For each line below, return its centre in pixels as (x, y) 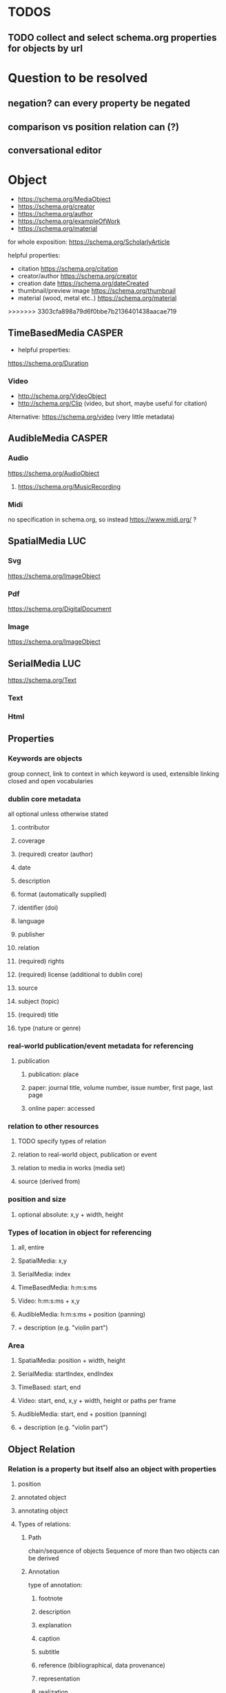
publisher (31, 934)
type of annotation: (55, 1585)
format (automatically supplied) (62, 894)
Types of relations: (44, 1524)
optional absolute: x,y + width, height (70, 1214)
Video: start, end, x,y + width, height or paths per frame (97, 1401)
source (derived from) (49, 1181)
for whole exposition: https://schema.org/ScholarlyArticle (89, 242)
